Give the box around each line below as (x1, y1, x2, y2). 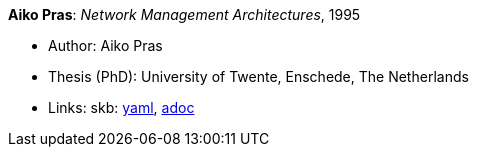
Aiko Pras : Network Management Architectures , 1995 (8, 6, 361, 23)
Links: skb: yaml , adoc (48, 99, 195, 116)
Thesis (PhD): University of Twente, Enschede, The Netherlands (48, 68, 469, 85)
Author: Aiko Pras (48, 37, 163, 54)
